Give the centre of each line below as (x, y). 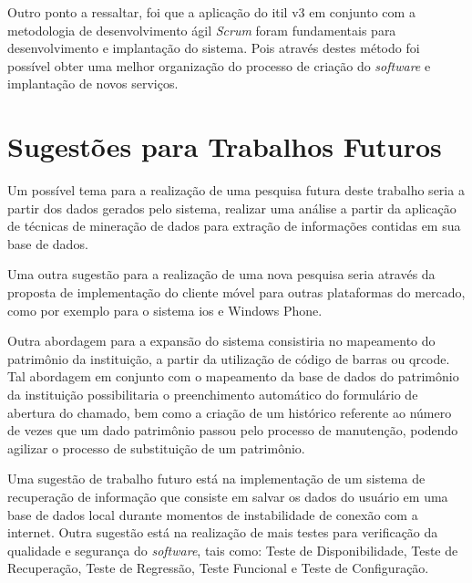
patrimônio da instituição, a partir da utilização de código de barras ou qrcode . (229, 358)
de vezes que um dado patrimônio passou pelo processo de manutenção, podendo (233, 430)
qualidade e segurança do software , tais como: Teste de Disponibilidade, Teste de (233, 550)
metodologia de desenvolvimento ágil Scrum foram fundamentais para (202, 30)
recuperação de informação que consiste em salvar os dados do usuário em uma (228, 496)
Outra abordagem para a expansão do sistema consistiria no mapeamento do (221, 341)
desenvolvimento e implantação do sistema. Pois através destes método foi (214, 48)
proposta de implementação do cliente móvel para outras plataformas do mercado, (236, 292)
